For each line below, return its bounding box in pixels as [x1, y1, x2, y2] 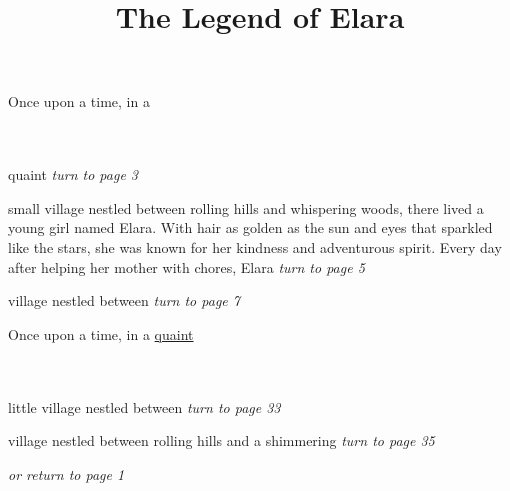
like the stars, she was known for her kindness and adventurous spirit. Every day [8, 236, 502, 257]
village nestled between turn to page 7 [8, 290, 240, 311]
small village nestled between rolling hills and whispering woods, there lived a [8, 197, 484, 218]
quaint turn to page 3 [8, 164, 138, 185]
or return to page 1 [8, 463, 125, 484]
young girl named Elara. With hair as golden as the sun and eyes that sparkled [8, 217, 493, 238]
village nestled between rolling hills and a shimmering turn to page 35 [8, 430, 435, 451]
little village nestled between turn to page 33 [8, 396, 281, 417]
